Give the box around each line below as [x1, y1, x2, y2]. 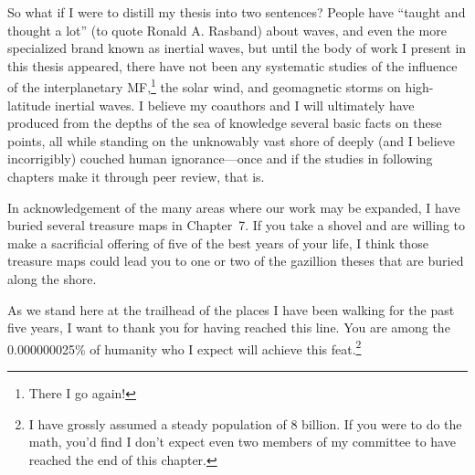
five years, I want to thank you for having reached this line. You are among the [7, 318, 450, 337]
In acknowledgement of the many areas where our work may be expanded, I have [7, 197, 460, 216]
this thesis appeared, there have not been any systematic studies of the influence [7, 56, 458, 75]
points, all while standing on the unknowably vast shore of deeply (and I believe [7, 131, 455, 150]
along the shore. [7, 269, 97, 288]
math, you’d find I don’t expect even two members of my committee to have [28, 432, 456, 451]
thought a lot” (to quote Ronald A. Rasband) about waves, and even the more [7, 20, 447, 39]
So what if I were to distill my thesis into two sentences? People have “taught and [7, 3, 466, 21]
